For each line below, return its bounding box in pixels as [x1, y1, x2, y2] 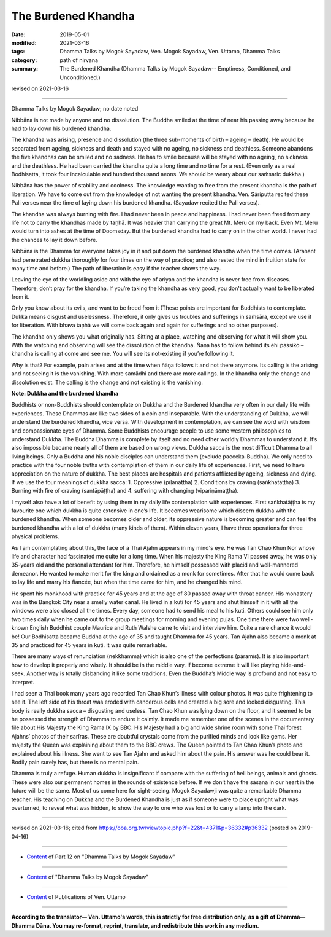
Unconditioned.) [59, 74, 101, 81]
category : [11, 56, 37, 64]
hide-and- [280, 661, 306, 668]
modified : [11, 39, 37, 46]
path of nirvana [59, 56, 98, 64]
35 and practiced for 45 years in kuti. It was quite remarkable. [11, 641, 167, 648]
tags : [11, 48, 25, 55]
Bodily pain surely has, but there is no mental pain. [11, 759, 139, 766]
